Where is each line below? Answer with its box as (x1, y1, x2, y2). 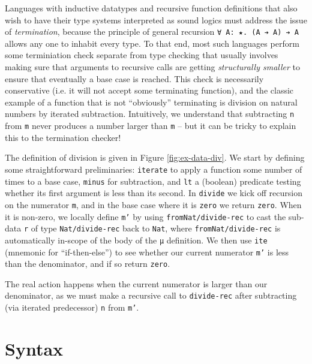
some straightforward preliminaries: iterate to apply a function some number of (5, 163, 302, 175)
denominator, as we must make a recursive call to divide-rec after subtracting (5, 289, 297, 302)
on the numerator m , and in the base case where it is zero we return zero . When (5, 198, 302, 210)
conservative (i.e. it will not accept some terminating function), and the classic (5, 84, 294, 97)
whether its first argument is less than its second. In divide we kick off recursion (5, 186, 302, 199)
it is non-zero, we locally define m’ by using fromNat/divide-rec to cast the (5, 210, 286, 222)
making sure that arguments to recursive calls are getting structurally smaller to (5, 61, 300, 73)
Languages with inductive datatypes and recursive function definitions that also (5, 2, 298, 14)
